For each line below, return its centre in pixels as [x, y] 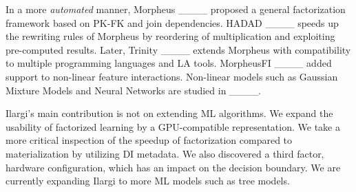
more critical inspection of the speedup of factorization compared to [149, 140]
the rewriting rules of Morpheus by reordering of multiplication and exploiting [170, 36]
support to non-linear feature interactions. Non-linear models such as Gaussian [172, 76]
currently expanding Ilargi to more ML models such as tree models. [148, 181]
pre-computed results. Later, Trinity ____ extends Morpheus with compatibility [178, 49]
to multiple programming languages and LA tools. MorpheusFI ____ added [169, 63]
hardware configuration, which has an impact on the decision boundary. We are [173, 167]
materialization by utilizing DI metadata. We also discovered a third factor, [165, 153]
